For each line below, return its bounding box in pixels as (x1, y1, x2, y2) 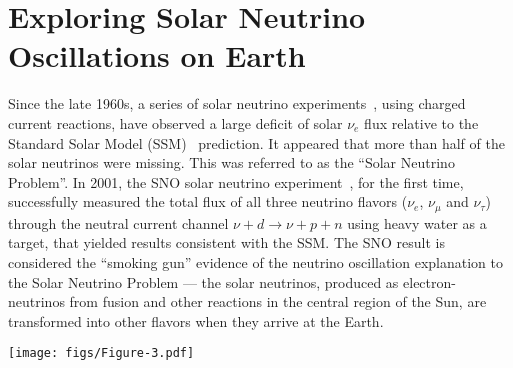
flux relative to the (364, 112, 479, 133)
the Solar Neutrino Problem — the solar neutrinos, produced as (8, 271, 399, 292)
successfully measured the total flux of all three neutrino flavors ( (8, 191, 408, 212)
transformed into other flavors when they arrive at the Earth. (8, 310, 384, 331)
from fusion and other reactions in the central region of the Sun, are (69, 291, 487, 312)
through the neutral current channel (8, 212, 229, 233)
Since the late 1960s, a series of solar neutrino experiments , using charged (8, 93, 466, 114)
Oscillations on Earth (8, 35, 306, 76)
